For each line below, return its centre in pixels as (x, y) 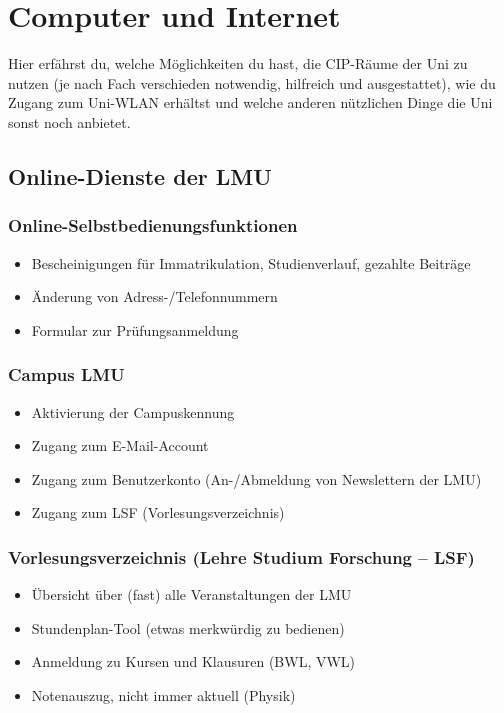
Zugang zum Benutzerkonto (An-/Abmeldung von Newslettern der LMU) (256, 478)
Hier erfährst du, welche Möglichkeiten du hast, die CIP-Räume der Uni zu (238, 63)
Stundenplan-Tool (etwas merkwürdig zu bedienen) (188, 627)
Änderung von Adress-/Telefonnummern (154, 296)
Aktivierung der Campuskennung (133, 411)
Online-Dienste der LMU (140, 175)
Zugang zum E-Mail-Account (120, 445)
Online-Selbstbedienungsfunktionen (153, 225)
